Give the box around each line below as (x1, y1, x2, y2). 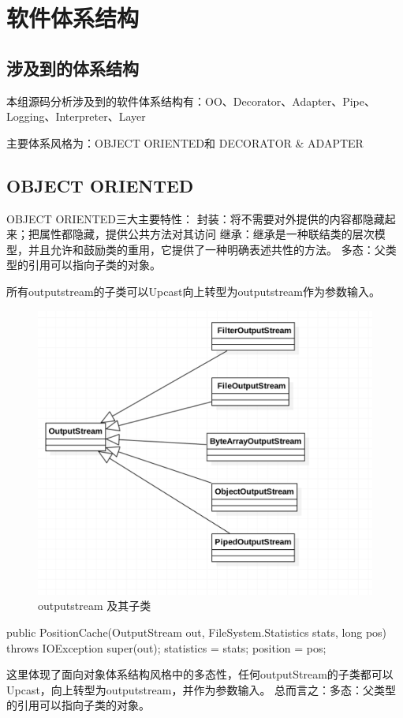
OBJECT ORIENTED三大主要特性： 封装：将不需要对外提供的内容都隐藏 (6, 210, 385, 226)
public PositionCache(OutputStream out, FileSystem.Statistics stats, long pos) (6, 623, 387, 640)
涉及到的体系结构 (6, 55, 139, 80)
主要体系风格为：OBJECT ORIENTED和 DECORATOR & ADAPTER (6, 134, 364, 151)
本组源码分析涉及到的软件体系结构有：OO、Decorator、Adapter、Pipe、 (6, 92, 375, 109)
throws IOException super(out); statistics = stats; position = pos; (6, 639, 327, 656)
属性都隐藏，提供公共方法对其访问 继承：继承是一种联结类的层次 (39, 226, 375, 242)
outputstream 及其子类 (38, 597, 151, 614)
